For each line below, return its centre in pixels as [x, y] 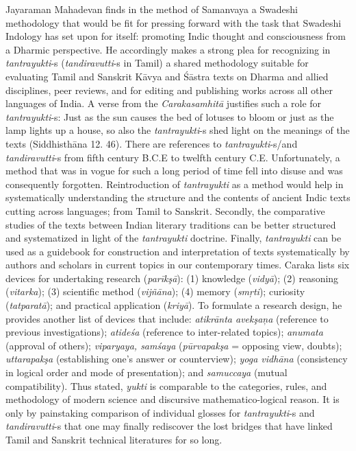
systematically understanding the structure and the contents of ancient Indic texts [178, 197]
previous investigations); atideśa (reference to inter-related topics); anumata [164, 332]
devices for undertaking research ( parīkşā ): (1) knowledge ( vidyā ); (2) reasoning [172, 278]
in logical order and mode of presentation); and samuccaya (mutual [147, 372]
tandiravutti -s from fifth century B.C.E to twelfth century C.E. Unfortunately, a [173, 157]
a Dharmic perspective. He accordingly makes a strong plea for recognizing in [168, 49]
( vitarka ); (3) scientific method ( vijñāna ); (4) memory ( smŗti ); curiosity [155, 291]
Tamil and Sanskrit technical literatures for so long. [114, 439]
